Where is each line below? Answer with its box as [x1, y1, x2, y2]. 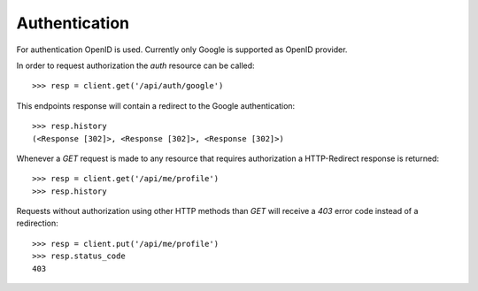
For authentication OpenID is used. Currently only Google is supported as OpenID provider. [16, 44, 348, 55]
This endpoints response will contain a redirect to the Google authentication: [16, 100, 296, 111]
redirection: [16, 218, 59, 229]
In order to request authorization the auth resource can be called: [16, 60, 256, 71]
